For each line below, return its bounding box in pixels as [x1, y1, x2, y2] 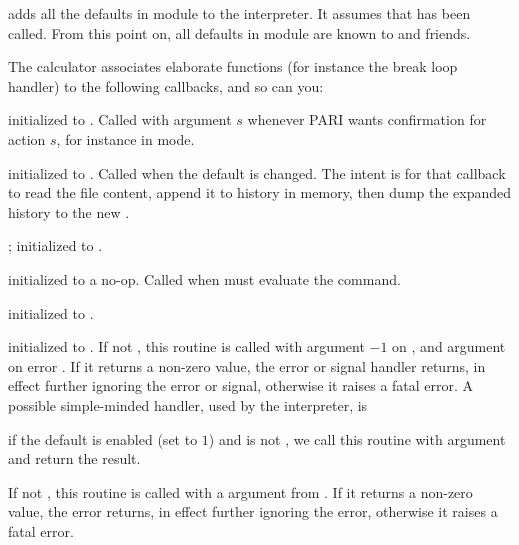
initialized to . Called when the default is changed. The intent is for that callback [8, 162, 506, 183]
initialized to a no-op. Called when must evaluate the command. [8, 268, 401, 289]
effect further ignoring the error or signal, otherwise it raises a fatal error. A [8, 375, 474, 396]
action [8, 128, 46, 149]
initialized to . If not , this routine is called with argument [8, 336, 365, 357]
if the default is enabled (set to [8, 428, 198, 449]
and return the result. [8, 448, 141, 469]
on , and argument [392, 336, 506, 357]
